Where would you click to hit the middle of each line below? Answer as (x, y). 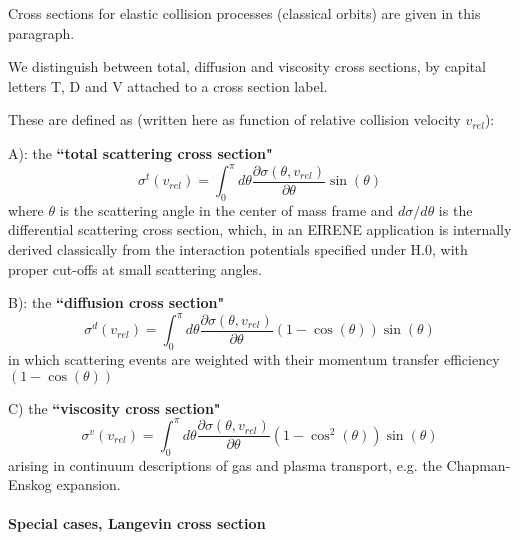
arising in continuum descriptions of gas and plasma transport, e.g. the (225, 464)
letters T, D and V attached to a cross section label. (168, 85)
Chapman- (478, 464)
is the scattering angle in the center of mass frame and (226, 209)
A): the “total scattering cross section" (140, 152)
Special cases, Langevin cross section (137, 523)
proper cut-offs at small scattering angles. (135, 268)
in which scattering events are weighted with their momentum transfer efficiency (254, 359)
